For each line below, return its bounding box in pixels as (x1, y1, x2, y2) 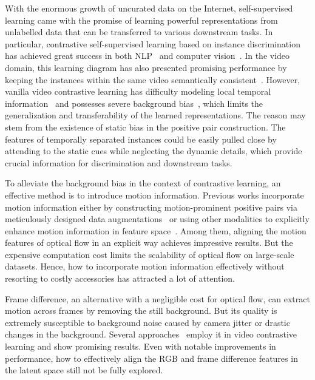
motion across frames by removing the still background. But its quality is (5, 304, 277, 317)
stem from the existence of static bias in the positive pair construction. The (5, 120, 286, 133)
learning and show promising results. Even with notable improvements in (5, 340, 276, 353)
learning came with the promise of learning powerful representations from (5, 13, 278, 26)
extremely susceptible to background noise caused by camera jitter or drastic (5, 316, 290, 328)
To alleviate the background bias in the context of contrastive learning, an (5, 177, 281, 189)
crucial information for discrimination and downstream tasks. (5, 156, 232, 169)
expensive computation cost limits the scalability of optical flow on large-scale (5, 248, 294, 260)
